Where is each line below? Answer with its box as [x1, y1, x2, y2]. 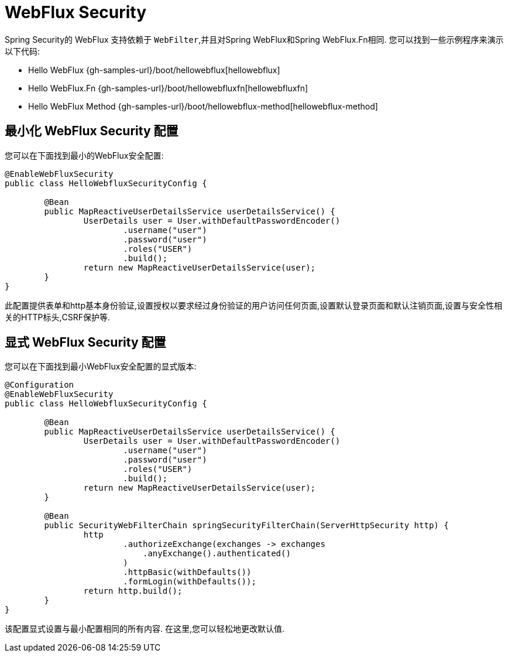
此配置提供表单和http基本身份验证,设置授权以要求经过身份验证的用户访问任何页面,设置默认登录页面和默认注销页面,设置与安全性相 [5, 300, 503, 310]
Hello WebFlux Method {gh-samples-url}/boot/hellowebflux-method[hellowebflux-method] [28, 101, 378, 111]
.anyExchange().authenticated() [143, 549, 291, 559]
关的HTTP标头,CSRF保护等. [5, 312, 110, 322]
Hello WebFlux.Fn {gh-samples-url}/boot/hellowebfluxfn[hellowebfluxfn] [28, 83, 308, 93]
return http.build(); [83, 586, 183, 596]
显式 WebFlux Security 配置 [5, 335, 166, 350]
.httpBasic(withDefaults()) [123, 567, 252, 577]
